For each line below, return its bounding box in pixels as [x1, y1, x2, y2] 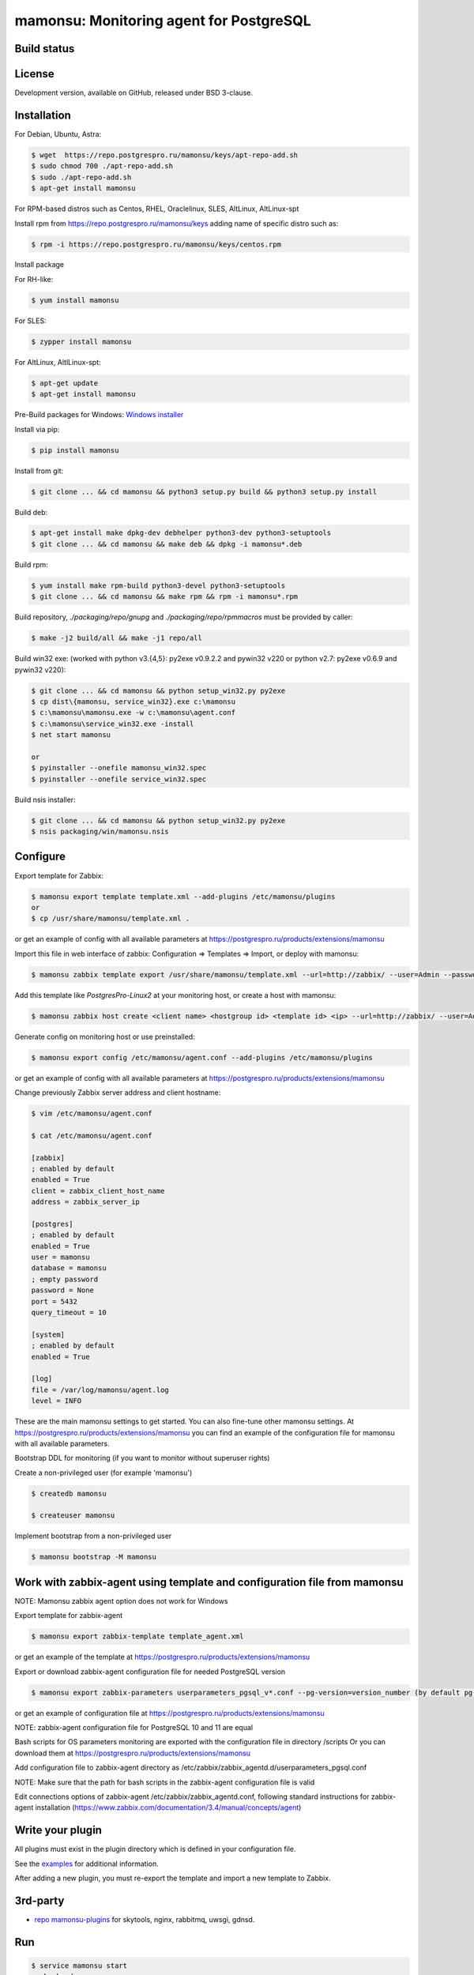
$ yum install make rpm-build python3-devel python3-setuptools [31, 581, 286, 590]
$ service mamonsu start [31, 1961, 128, 1970]
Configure [14, 850, 66, 863]
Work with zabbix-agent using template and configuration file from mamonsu [14, 1575, 404, 1589]
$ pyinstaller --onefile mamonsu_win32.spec [31, 763, 207, 773]
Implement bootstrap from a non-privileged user [14, 1531, 172, 1540]
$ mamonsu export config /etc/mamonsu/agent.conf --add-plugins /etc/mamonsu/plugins [31, 1053, 373, 1062]
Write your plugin [14, 1823, 103, 1837]
